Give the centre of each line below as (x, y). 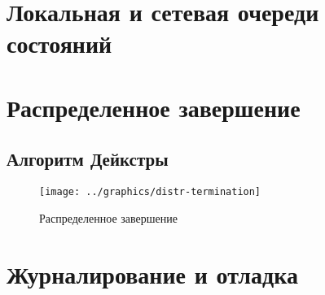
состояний (59, 43)
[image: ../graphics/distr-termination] (150, 192)
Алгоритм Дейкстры (88, 159)
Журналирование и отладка (152, 273)
